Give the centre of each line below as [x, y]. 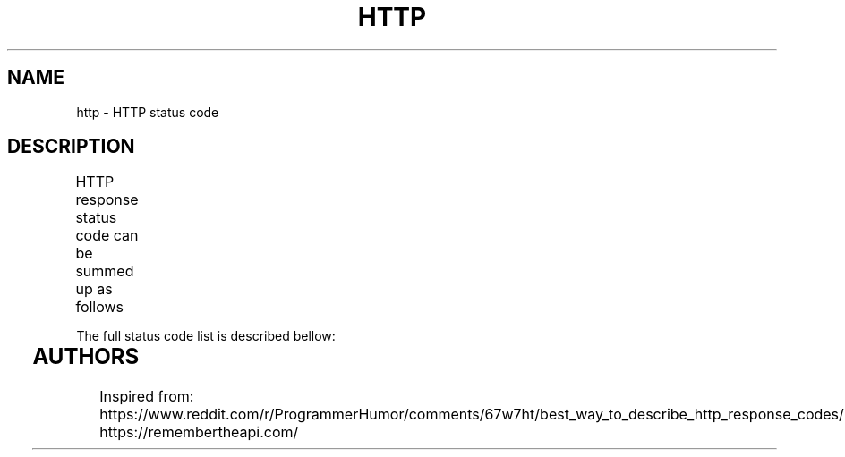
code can [107, 236]
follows [100, 307]
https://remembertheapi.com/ [199, 432]
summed [105, 271]
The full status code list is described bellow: [206, 336]
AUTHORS [86, 357]
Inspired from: [147, 397]
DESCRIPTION [71, 147]
